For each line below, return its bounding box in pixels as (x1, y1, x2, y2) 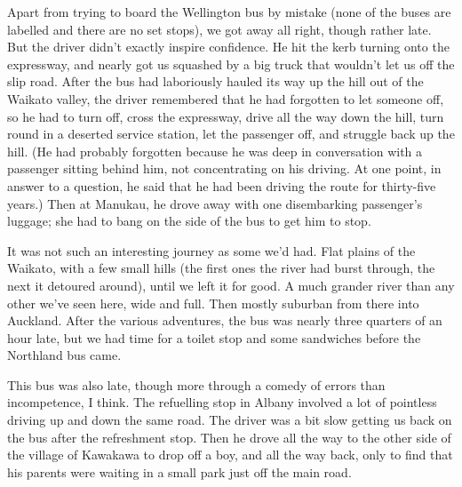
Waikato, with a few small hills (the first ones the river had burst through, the (7, 259, 435, 277)
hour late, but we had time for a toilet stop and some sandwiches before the (7, 328, 421, 347)
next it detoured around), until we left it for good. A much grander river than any (7, 275, 455, 294)
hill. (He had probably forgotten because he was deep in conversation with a (7, 141, 423, 160)
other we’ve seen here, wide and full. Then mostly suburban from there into (7, 293, 419, 312)
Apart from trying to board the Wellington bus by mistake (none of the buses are (7, 3, 451, 20)
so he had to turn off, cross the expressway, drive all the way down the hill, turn (7, 107, 444, 125)
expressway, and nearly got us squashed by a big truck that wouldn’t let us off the (7, 54, 455, 73)
